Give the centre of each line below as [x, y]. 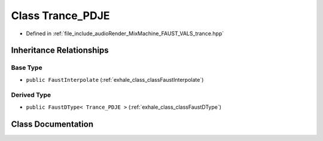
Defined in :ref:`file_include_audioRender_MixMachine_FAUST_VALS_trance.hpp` [125, 33]
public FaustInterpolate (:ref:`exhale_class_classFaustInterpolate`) [115, 79]
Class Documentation [52, 124]
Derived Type [31, 95]
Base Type [27, 68]
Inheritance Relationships [60, 50]
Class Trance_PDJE [60, 16]
